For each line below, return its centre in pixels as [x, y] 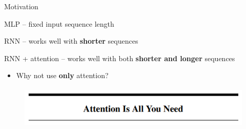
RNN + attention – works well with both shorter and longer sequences [120, 58]
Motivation [21, 6]
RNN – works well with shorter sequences [71, 41]
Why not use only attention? [62, 75]
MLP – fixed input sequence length [59, 23]
